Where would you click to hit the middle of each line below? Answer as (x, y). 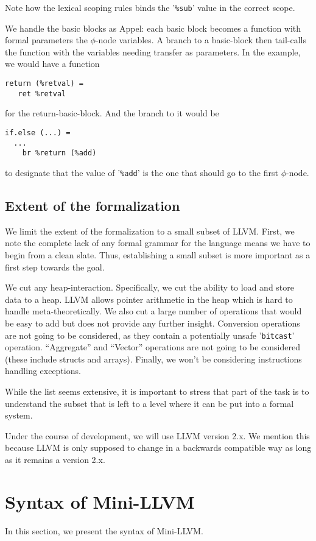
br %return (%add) (59, 153)
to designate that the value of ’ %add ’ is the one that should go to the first (142, 172)
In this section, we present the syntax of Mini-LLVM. (104, 530)
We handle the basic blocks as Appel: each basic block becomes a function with (153, 28)
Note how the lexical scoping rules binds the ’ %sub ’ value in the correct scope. (150, 7)
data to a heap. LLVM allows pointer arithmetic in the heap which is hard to (149, 299)
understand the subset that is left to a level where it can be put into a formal (149, 403)
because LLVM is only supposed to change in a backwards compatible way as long (158, 447)
